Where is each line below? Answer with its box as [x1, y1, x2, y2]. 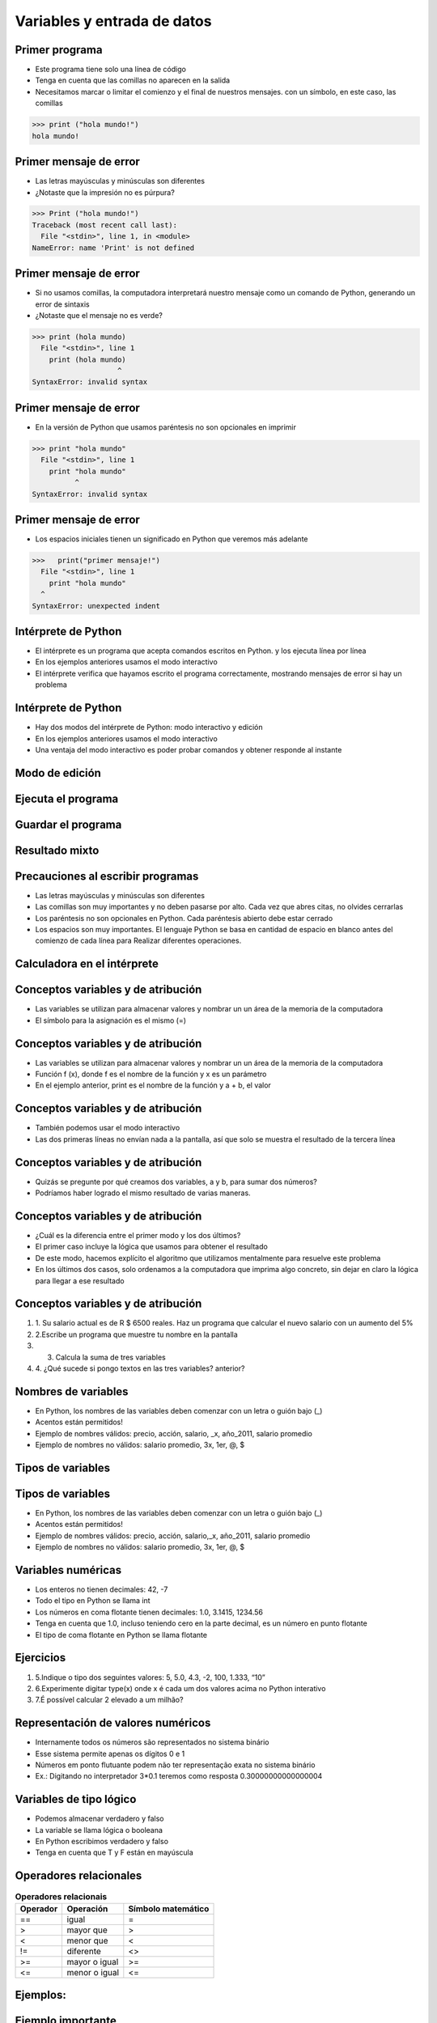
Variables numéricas [15, 1563, 121, 1577]
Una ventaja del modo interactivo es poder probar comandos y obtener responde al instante [35, 744, 342, 754]
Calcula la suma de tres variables [55, 1352, 166, 1362]
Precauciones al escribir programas [15, 869, 199, 883]
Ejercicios [15, 1651, 66, 1665]
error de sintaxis [35, 299, 90, 309]
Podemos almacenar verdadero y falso [35, 1813, 164, 1824]
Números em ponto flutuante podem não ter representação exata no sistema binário [35, 1760, 316, 1770]
